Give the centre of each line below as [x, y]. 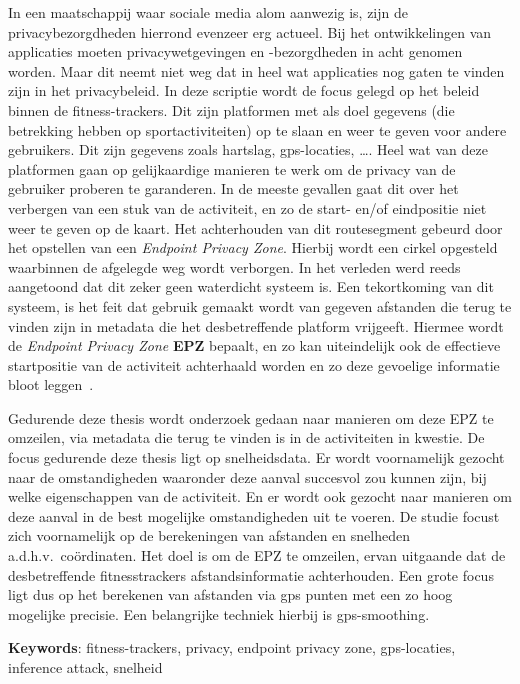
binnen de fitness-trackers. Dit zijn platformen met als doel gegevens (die [231, 109]
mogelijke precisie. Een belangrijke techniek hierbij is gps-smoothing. [219, 613]
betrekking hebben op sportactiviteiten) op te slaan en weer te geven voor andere [257, 129]
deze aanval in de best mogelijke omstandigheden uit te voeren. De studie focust [254, 515]
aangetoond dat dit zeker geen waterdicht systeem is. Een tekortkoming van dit [251, 286]
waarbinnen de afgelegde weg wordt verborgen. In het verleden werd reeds [234, 266]
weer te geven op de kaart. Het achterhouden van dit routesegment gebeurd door [255, 227]
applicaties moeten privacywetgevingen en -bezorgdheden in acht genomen [235, 51]
